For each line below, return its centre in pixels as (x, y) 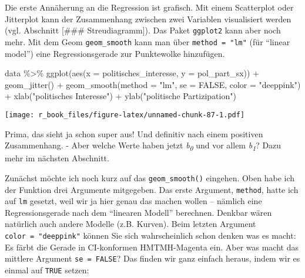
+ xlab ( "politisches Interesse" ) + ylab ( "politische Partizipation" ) (120, 96)
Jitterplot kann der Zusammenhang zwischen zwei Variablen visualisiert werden (148, 18)
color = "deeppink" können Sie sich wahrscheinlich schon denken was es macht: (150, 235)
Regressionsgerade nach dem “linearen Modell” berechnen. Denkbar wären (138, 212)
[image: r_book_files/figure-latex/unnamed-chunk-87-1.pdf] (125, 115)
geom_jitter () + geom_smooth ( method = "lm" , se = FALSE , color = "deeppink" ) (153, 84)
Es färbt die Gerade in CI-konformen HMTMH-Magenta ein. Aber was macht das (152, 247)
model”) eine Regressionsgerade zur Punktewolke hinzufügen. (115, 53)
